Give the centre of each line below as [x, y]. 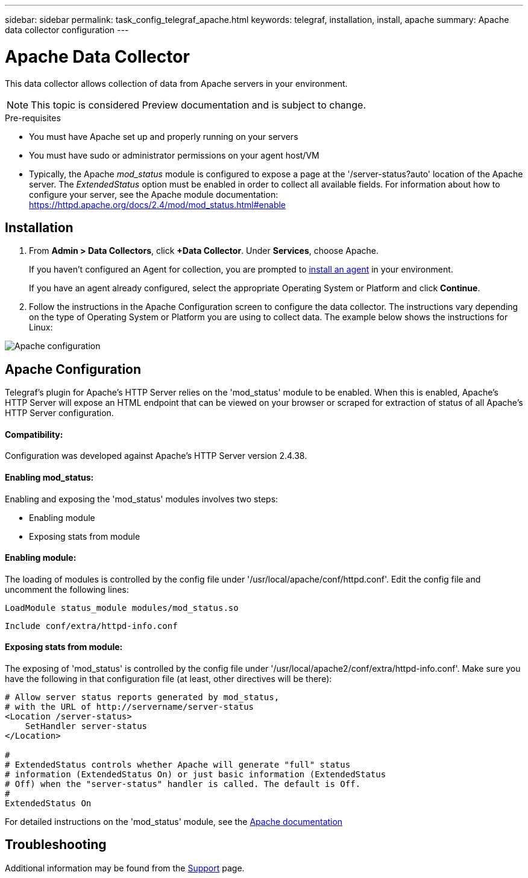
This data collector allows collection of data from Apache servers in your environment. [176, 83]
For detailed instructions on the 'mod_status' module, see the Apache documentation [174, 822]
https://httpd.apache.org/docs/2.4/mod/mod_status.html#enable [158, 204]
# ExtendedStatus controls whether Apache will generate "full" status [178, 765]
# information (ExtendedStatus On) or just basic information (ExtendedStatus [196, 775]
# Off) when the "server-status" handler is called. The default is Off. [183, 784]
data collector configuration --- [67, 30]
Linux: [41, 327]
